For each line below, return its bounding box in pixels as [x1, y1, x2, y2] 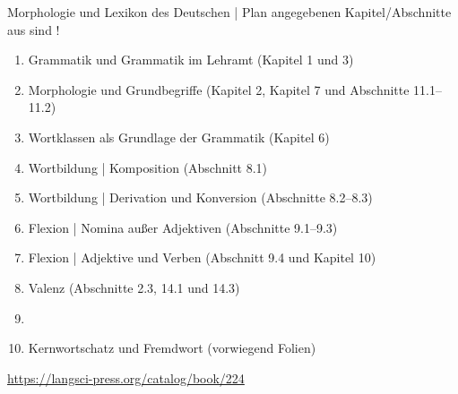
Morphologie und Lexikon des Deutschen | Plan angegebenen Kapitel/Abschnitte [7, 3, 452, 21]
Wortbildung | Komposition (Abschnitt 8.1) [28, 158, 268, 176]
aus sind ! [7, 20, 60, 39]
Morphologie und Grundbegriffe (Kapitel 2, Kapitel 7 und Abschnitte [28, 80, 410, 98]
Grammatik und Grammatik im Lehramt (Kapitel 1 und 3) [28, 50, 354, 69]
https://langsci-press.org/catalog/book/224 [7, 368, 245, 387]
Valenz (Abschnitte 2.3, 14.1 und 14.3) [28, 278, 240, 296]
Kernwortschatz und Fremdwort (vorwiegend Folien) [28, 338, 316, 357]
